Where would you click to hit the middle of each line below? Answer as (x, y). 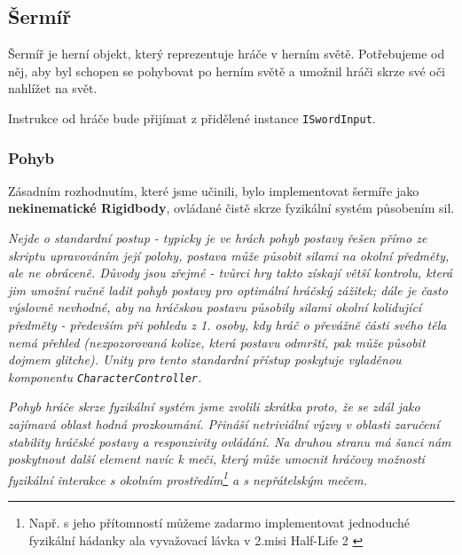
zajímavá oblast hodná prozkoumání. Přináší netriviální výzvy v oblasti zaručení (224, 424)
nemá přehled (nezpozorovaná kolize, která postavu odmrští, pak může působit (217, 342)
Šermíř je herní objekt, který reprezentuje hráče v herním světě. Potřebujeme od (227, 54)
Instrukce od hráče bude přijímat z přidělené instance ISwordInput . (192, 117)
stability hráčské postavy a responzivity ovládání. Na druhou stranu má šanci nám (230, 441)
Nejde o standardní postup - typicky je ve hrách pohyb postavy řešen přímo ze (218, 238)
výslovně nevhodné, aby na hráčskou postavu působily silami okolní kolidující (215, 307)
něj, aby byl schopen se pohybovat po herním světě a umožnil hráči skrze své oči (227, 70)
